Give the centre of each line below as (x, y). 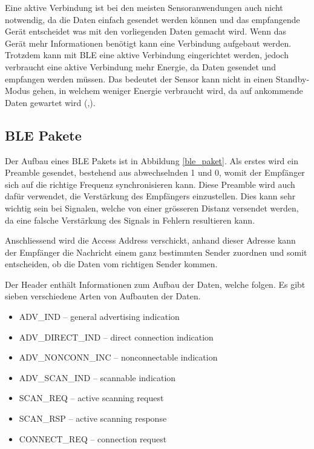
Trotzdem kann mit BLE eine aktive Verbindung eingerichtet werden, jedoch (147, 55)
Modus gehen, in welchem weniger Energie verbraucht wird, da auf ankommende (154, 91)
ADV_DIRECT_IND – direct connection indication (116, 337)
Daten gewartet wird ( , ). (50, 102)
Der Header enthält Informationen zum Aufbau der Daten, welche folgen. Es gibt (155, 284)
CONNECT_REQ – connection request (93, 438)
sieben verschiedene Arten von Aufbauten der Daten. (103, 296)
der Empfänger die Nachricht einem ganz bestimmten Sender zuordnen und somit (156, 252)
